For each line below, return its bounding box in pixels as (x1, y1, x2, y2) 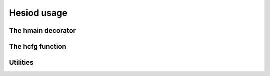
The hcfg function (9, 42, 67, 51)
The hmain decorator (9, 26, 76, 35)
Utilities (9, 58, 34, 67)
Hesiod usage (9, 7, 68, 18)
